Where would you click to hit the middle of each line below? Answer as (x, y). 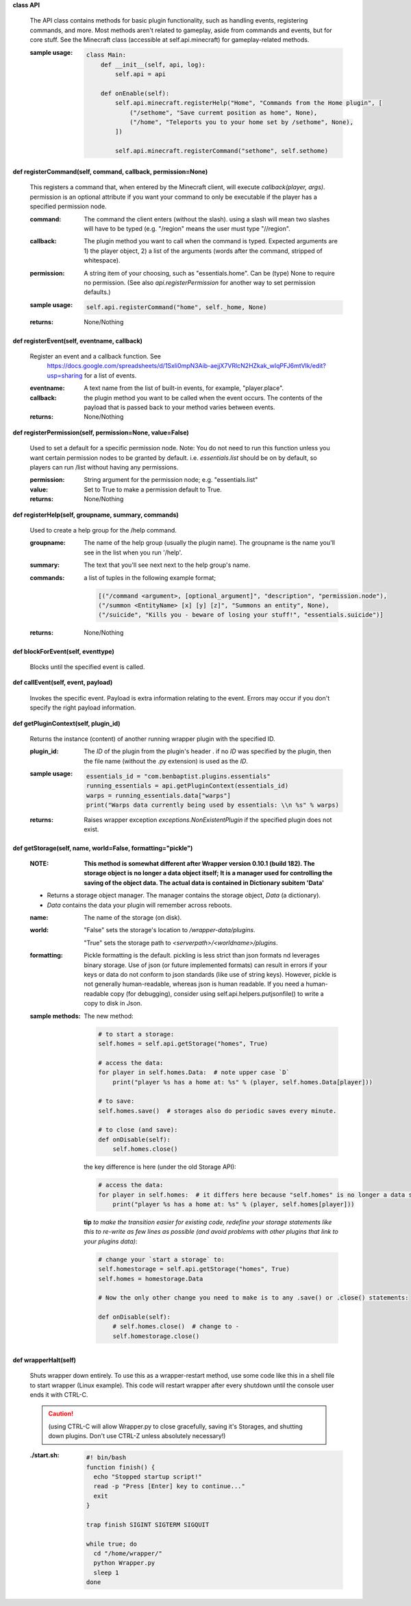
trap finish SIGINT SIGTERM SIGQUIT (148, 1524)
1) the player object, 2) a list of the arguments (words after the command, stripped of (203, 251)
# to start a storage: (136, 1034)
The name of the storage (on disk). (133, 918)
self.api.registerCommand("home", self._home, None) (176, 307)
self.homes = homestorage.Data (151, 1279)
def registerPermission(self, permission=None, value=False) (101, 433)
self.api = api (141, 74)
